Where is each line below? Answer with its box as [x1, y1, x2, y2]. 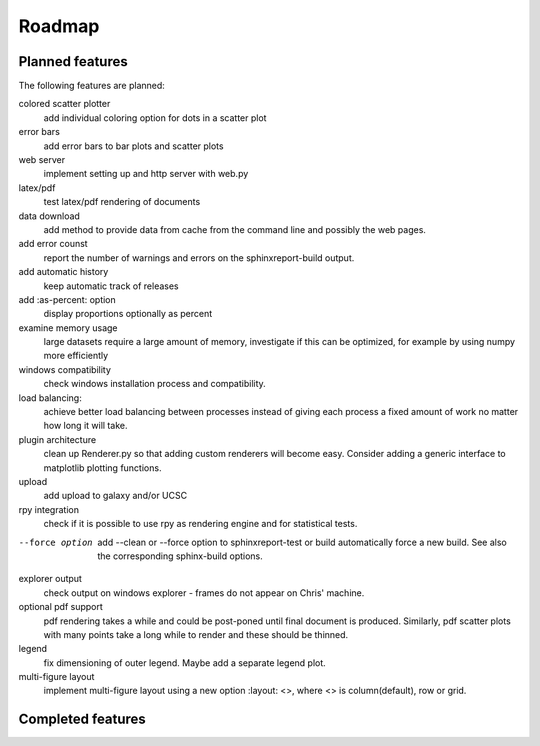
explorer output [18, 573, 82, 585]
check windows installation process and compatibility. [43, 378, 267, 390]
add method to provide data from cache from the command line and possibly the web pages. [43, 223, 427, 235]
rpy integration [18, 503, 80, 515]
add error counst [18, 238, 89, 250]
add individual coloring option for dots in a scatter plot [43, 111, 267, 124]
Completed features [18, 711, 147, 728]
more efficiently [43, 350, 109, 362]
